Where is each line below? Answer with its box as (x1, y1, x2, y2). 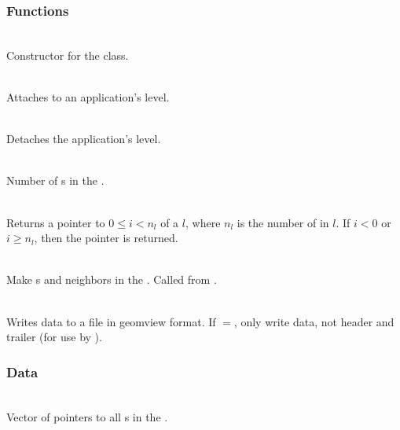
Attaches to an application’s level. (6, 89, 170, 105)
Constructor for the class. (6, 46, 129, 63)
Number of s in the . (6, 172, 105, 189)
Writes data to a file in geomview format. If (6, 313, 216, 329)
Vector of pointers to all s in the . (6, 408, 168, 424)
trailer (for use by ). (6, 329, 102, 345)
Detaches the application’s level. (6, 130, 161, 147)
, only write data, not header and (233, 313, 394, 329)
